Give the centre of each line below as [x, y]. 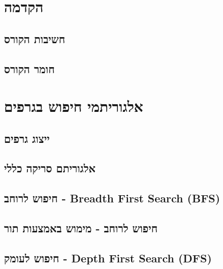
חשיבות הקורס [35, 38]
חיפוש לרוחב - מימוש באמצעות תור [81, 228]
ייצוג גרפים [27, 138]
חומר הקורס [29, 68]
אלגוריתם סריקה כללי [50, 168]
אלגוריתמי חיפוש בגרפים [74, 106]
